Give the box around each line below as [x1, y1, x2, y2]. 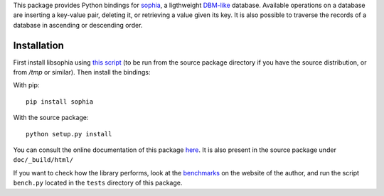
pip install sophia [26, 97, 94, 106]
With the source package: [13, 114, 89, 122]
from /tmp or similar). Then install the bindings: [13, 68, 151, 77]
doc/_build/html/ [13, 156, 74, 164]
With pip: [13, 81, 40, 89]
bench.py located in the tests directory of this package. [13, 178, 183, 187]
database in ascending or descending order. [13, 21, 143, 29]
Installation [13, 39, 64, 51]
